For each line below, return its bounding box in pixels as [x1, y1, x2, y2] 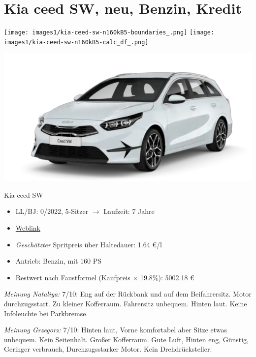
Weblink [15, 223, 40, 233]
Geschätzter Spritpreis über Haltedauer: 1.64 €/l [15, 239, 162, 249]
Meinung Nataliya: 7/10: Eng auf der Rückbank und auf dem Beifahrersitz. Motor [4, 289, 252, 299]
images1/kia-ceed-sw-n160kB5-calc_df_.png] [4, 38, 149, 46]
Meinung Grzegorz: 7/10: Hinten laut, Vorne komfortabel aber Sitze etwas [4, 325, 227, 335]
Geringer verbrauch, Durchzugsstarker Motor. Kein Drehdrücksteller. [4, 344, 212, 354]
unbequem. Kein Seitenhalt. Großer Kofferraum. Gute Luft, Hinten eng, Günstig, [4, 334, 249, 344]
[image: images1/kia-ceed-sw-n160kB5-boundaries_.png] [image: [4, 29, 215, 36]
